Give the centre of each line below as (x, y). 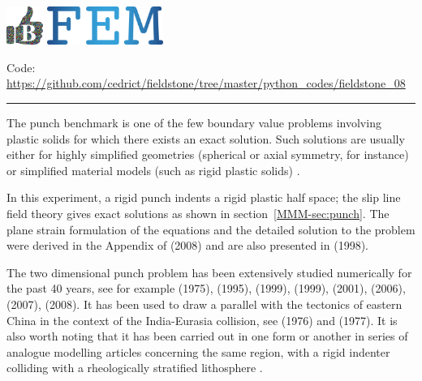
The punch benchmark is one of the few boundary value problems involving (194, 123)
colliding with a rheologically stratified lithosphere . (135, 368)
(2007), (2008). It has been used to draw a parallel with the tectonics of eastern (205, 304)
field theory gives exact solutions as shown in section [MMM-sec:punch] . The (198, 213)
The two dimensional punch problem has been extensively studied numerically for (209, 272)
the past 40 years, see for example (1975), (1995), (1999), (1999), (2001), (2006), (206, 288)
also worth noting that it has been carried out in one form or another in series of (207, 336)
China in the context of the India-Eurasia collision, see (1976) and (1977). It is (202, 320)
